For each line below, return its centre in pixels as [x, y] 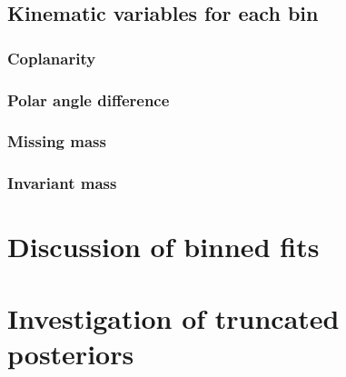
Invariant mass [62, 183]
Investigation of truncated [173, 317]
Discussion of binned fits [163, 247]
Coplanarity [52, 58]
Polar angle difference [89, 99]
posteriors [71, 353]
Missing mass [57, 141]
